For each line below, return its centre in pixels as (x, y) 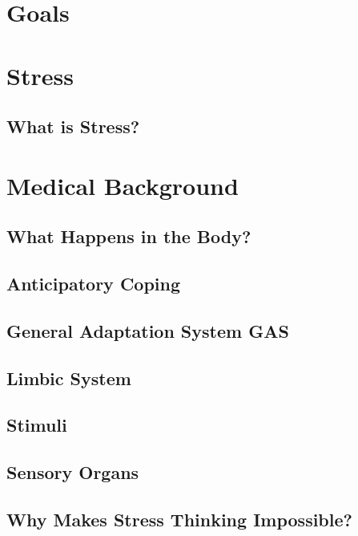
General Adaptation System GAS (148, 330)
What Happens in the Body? (129, 236)
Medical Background (123, 185)
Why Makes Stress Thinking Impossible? (179, 519)
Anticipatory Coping (94, 284)
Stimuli (37, 425)
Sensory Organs (73, 472)
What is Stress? (73, 126)
